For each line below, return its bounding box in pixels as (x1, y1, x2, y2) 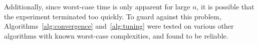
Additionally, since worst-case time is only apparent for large (4, 1, 190, 11)
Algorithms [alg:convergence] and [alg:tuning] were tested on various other (4, 21, 234, 31)
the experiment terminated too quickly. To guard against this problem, (4, 11, 221, 21)
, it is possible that (196, 1, 254, 11)
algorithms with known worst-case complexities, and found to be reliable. (4, 30, 228, 41)
